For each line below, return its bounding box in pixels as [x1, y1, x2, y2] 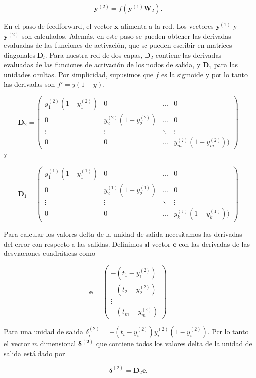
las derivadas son [4, 79, 55, 89]
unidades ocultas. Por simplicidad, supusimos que [4, 69, 153, 79]
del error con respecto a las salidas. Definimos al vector [4, 238, 171, 249]
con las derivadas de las [179, 238, 250, 249]
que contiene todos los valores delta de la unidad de [96, 338, 252, 349]
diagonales [4, 49, 36, 60]
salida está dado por [4, 348, 65, 358]
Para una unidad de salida [4, 326, 83, 336]
